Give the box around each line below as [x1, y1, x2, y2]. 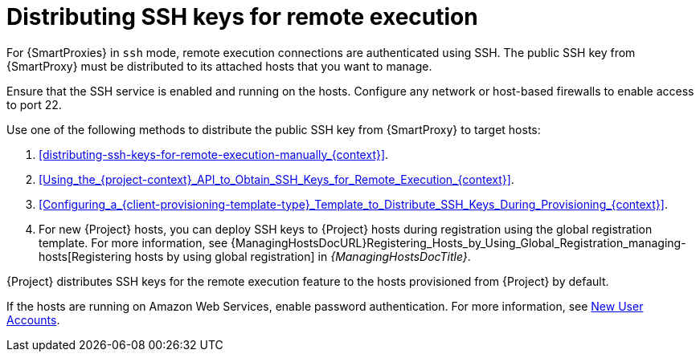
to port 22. [6, 97, 62, 112]
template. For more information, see [39, 235, 228, 250]
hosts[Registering [39, 249, 132, 263]
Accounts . [6, 312, 60, 327]
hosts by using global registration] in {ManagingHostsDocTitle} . [134, 249, 471, 263]
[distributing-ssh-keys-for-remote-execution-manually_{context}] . [39, 147, 389, 161]
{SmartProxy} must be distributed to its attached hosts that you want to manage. [6, 59, 432, 73]
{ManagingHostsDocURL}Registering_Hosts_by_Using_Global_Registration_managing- [231, 235, 686, 250]
